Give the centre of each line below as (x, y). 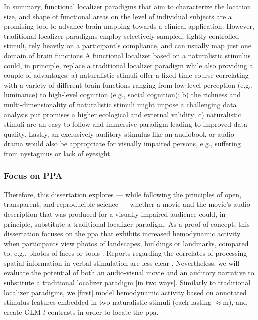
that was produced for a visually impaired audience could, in (132, 213)
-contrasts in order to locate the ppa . (102, 311)
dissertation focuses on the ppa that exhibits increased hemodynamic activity (122, 233)
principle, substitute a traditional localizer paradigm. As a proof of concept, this (127, 223)
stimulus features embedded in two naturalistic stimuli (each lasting (108, 302)
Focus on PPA (33, 175)
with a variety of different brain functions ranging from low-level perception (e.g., (129, 85)
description (21, 213)
